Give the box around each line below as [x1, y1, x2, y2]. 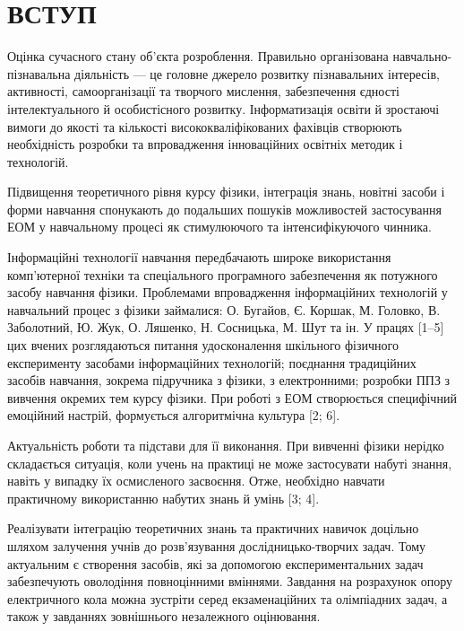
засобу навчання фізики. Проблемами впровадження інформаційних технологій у [7, 283, 448, 302]
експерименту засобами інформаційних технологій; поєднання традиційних [7, 353, 417, 372]
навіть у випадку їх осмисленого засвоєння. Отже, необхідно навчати [7, 471, 385, 490]
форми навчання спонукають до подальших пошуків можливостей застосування [7, 199, 442, 218]
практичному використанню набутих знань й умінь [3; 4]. [7, 488, 320, 507]
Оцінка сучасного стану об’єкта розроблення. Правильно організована [7, 47, 389, 66]
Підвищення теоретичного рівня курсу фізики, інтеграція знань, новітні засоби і [7, 182, 445, 201]
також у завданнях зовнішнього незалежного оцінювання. [7, 607, 321, 626]
